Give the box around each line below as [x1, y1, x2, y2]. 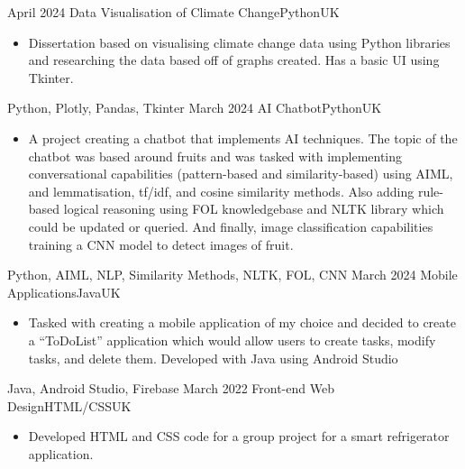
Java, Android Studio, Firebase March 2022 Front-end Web [7, 379, 334, 398]
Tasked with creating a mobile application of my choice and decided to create [28, 313, 456, 332]
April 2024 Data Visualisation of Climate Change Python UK [7, 3, 340, 21]
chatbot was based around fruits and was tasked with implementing [28, 146, 403, 165]
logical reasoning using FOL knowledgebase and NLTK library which [63, 199, 444, 218]
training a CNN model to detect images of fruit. [28, 234, 294, 253]
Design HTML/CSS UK [7, 396, 132, 415]
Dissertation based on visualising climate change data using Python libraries [28, 32, 451, 51]
